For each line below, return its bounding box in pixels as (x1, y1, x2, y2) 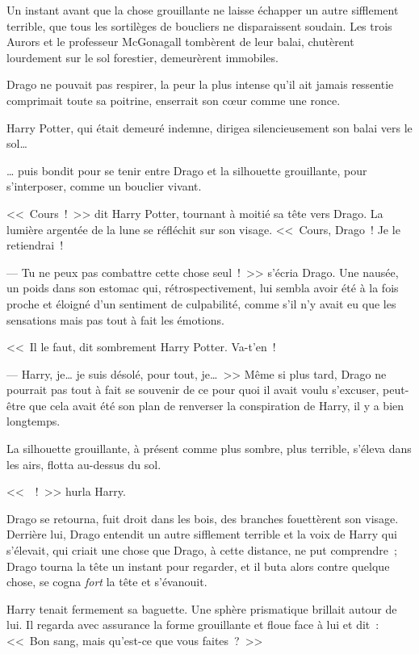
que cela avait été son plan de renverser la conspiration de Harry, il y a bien (29, 396, 404, 413)
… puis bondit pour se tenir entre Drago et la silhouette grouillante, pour (6, 161, 367, 178)
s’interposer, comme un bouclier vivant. (6, 178, 202, 195)
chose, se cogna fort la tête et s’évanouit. (6, 573, 207, 590)
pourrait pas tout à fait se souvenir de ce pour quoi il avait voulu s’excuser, (6, 381, 379, 398)
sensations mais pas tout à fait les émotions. (6, 311, 225, 328)
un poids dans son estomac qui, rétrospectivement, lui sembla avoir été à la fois (6, 279, 399, 296)
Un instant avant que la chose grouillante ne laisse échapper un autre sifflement (6, 2, 399, 18)
